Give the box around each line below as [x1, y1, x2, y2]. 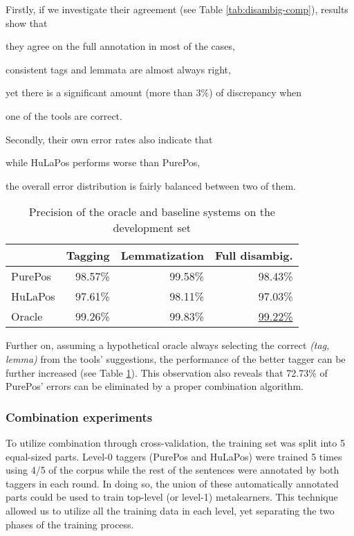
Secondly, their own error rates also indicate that [6, 132, 213, 146]
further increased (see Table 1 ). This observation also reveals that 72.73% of [6, 365, 328, 379]
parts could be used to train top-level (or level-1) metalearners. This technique [6, 490, 338, 504]
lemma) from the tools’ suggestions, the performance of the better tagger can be [6, 351, 346, 366]
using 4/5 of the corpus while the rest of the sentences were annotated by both [6, 463, 339, 477]
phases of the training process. [6, 517, 134, 531]
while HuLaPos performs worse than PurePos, [6, 155, 201, 170]
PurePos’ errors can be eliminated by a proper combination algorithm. [6, 379, 304, 393]
